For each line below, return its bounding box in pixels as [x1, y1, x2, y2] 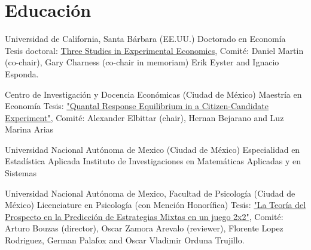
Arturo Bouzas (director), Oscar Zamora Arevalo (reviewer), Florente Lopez [5, 222, 283, 234]
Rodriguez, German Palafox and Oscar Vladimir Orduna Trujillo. [5, 234, 245, 246]
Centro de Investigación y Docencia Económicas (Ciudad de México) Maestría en [5, 88, 302, 100]
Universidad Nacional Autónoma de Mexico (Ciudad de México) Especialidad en [5, 143, 300, 155]
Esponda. [5, 67, 39, 80]
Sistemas [5, 167, 37, 179]
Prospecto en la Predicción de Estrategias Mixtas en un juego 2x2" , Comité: [5, 210, 283, 222]
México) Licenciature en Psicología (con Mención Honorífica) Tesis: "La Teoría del [5, 198, 306, 211]
